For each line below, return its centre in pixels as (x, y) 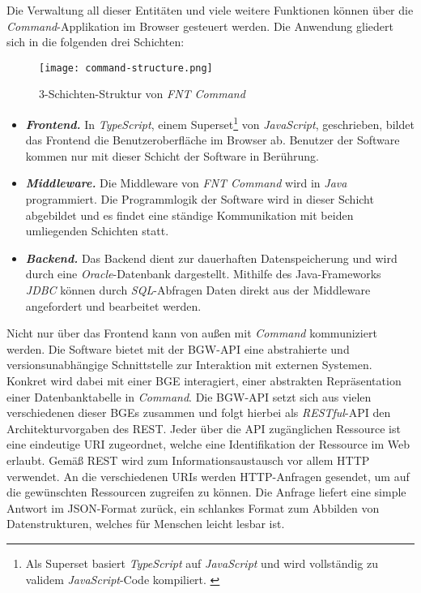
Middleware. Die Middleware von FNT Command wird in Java (186, 183)
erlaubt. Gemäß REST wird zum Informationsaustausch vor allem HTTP (188, 460)
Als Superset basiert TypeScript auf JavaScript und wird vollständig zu (202, 563)
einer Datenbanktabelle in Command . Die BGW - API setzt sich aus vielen (189, 396)
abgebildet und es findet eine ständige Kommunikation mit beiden (189, 215)
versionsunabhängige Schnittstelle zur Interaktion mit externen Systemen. (189, 365)
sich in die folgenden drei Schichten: (96, 42)
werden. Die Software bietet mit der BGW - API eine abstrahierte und (178, 348)
